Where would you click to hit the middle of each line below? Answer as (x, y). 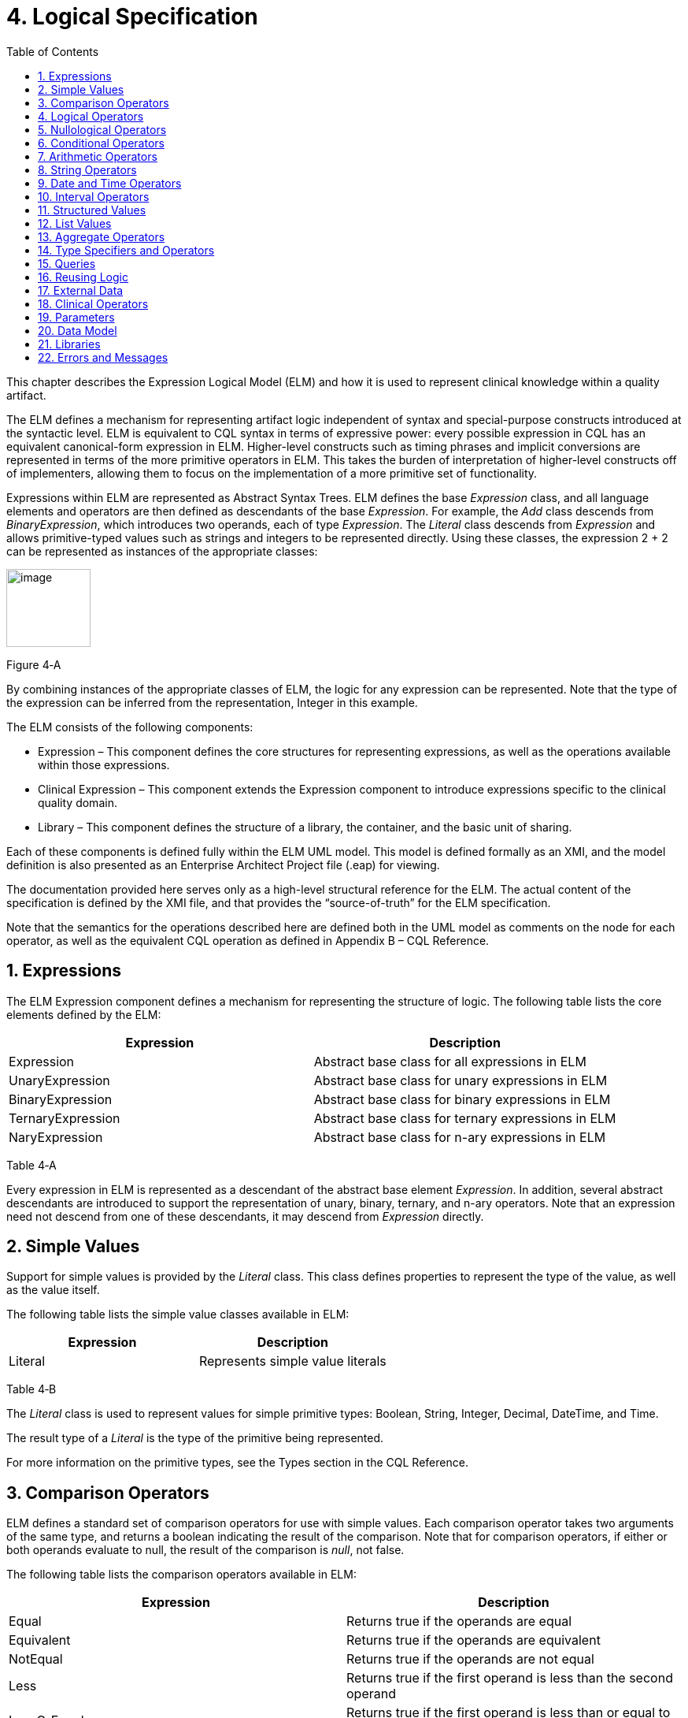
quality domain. (78, 802)
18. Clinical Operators (93, 303)
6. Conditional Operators (101, 143)
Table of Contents (53, 51)
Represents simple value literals (292, 1361)
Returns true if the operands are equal (459, 1621)
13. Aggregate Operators (102, 236)
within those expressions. (104, 764)
